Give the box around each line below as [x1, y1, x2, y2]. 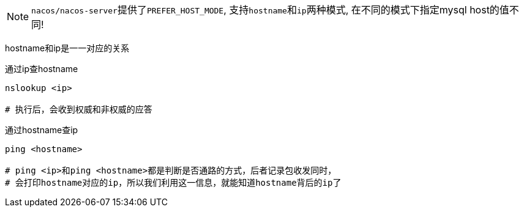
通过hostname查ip [5, 125, 78, 135]
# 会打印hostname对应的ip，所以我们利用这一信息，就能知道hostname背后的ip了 [5, 178, 342, 188]
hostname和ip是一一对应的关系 [5, 43, 130, 53]
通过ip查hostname [5, 64, 78, 74]
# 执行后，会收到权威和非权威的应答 [5, 104, 152, 114]
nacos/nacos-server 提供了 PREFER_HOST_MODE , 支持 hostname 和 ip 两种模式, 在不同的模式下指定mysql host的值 [31, 4, 509, 16]
